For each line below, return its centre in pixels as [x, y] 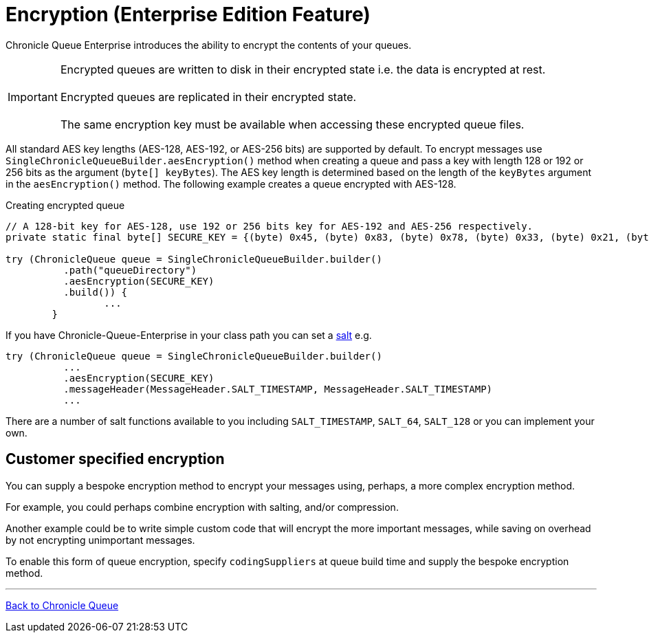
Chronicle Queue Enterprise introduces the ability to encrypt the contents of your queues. [209, 45]
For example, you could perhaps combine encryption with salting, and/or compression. [202, 507]
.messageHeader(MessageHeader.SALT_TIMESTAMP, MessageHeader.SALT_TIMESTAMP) [278, 389]
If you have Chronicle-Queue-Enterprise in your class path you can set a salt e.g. [189, 335]
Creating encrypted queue [65, 205]
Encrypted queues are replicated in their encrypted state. [208, 97]
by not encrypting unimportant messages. [100, 540]
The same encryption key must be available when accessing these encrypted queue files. [292, 124]
